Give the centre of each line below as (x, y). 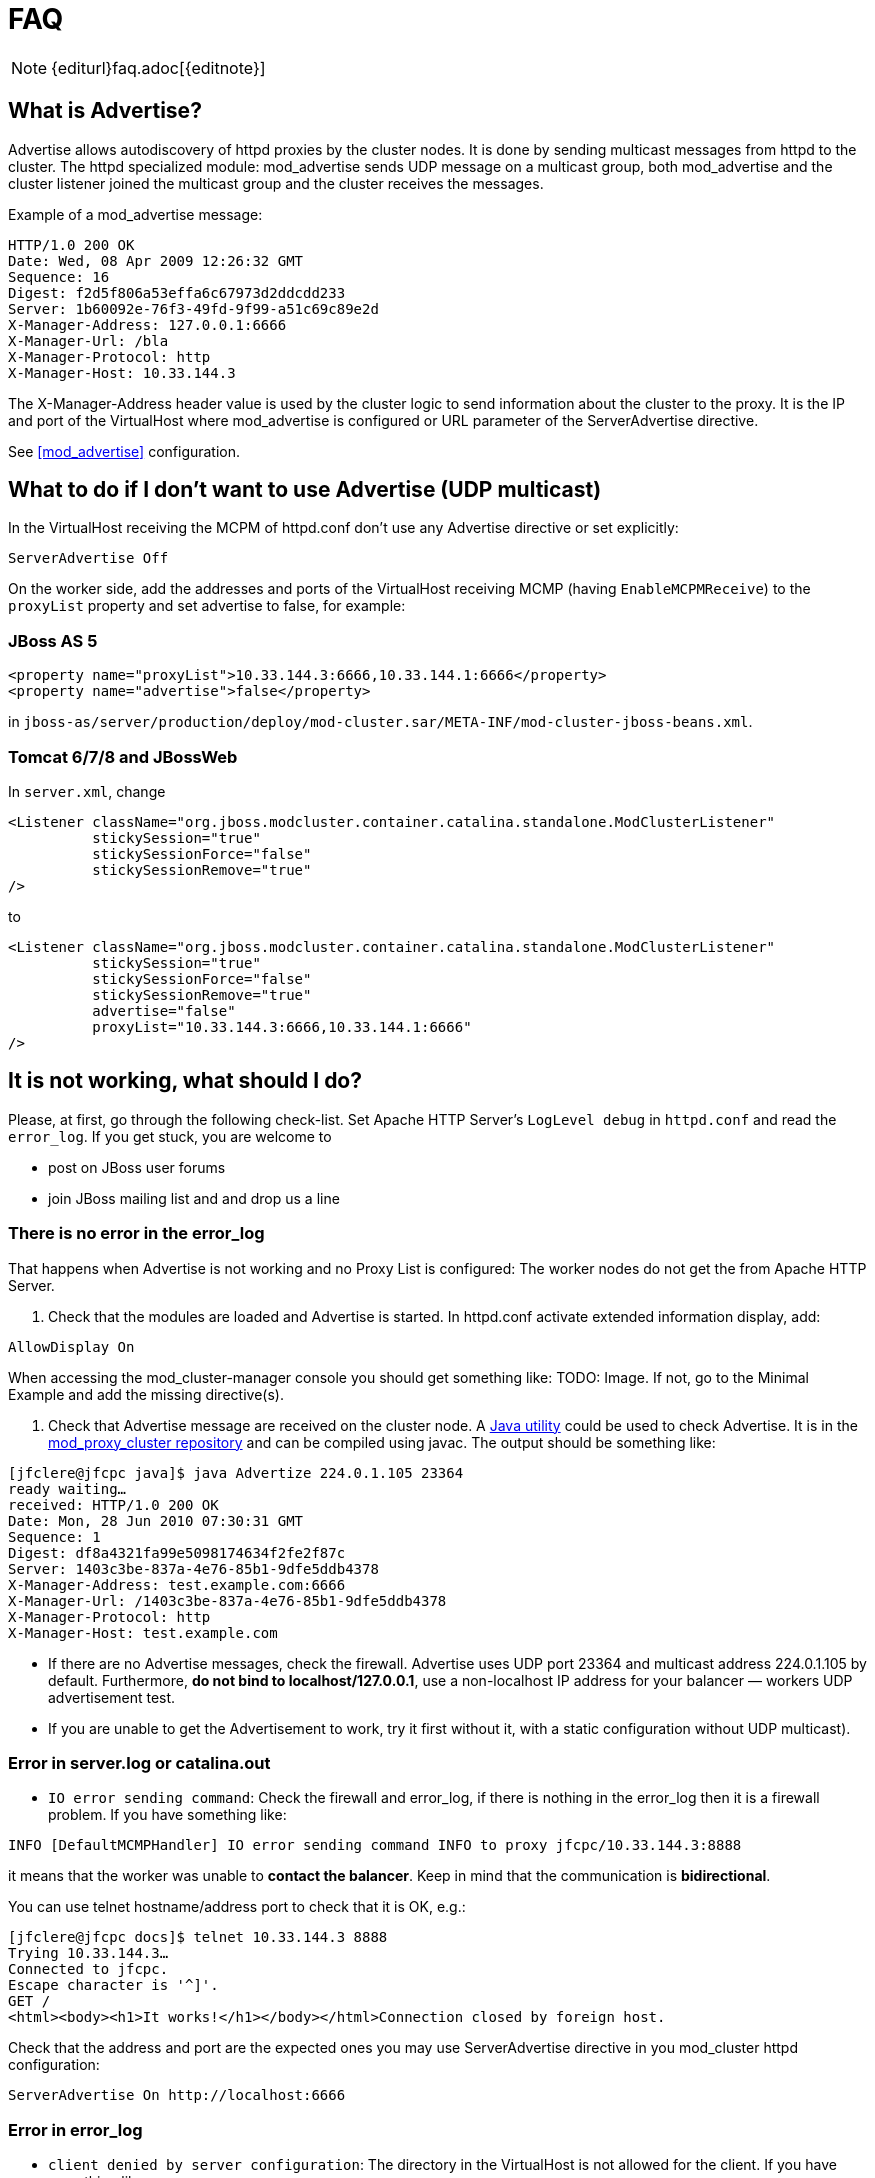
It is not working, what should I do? (185, 1081)
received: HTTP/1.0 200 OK (113, 1504)
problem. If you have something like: (167, 1815)
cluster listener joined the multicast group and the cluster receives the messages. (276, 183)
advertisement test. (112, 1697)
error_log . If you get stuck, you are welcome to (170, 1136)
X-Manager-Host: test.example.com (143, 1632)
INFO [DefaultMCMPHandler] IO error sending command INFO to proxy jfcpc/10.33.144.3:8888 (375, 1845)
